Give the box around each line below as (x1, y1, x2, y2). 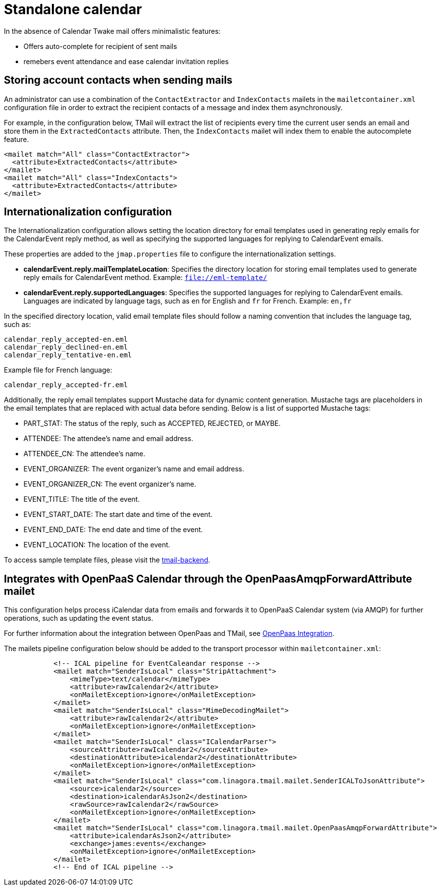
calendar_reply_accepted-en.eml (4, 335, 128, 344)
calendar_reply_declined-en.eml (4, 343, 128, 351)
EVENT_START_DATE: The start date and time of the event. (23, 510, 212, 519)
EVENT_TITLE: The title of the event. (23, 495, 140, 504)
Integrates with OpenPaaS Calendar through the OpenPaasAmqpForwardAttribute (4, 572, 412, 585)
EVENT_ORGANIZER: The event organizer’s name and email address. (23, 465, 244, 473)
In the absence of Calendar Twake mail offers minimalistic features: (4, 26, 221, 35)
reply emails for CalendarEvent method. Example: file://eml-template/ (23, 273, 267, 282)
